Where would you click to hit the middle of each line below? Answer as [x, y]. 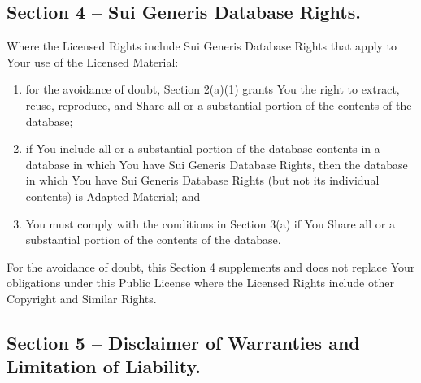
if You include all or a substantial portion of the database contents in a [203, 148]
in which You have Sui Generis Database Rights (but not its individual [202, 180]
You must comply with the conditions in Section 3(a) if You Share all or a [210, 223]
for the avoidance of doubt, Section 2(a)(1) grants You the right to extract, [213, 89]
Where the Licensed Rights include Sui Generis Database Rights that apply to [202, 46]
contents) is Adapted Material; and [113, 196]
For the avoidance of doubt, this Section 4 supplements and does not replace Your [211, 266]
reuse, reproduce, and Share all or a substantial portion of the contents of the [219, 104]
